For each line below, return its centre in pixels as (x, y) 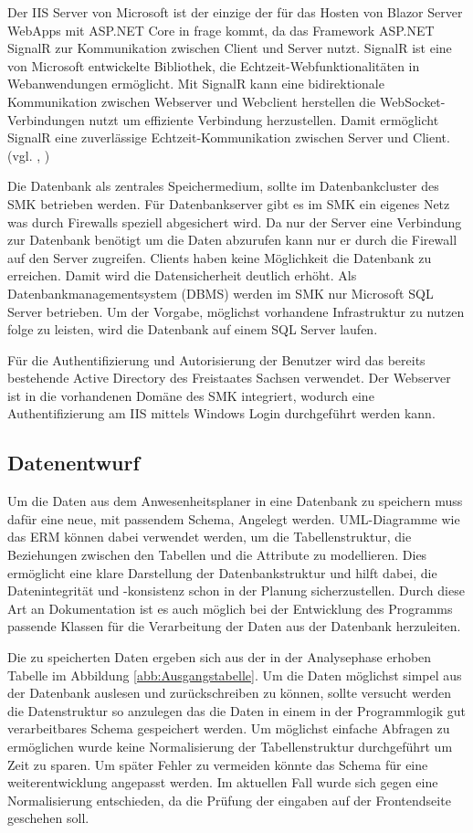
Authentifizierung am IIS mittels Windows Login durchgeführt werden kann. (221, 413)
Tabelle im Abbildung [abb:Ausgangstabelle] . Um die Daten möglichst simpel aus (235, 675)
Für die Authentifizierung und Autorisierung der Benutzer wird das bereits (216, 359)
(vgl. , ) (29, 155)
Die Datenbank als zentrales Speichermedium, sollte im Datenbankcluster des (223, 186)
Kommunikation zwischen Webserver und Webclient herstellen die (192, 101)
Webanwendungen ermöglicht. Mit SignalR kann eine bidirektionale (196, 84)
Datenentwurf (74, 463)
